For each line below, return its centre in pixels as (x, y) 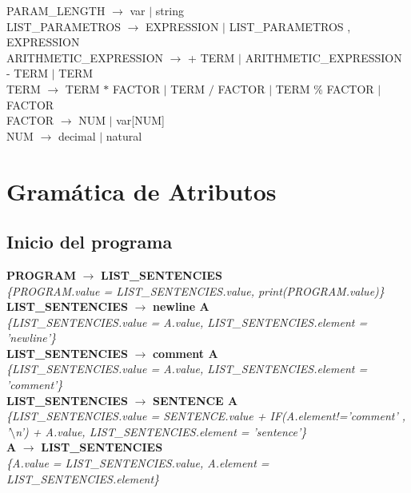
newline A (181, 306)
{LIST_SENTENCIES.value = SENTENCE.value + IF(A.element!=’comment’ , (206, 416)
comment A (185, 353)
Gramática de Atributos (142, 191)
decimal (77, 135)
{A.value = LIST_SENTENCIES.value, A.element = (138, 463)
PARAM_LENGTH (56, 10)
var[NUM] (140, 120)
